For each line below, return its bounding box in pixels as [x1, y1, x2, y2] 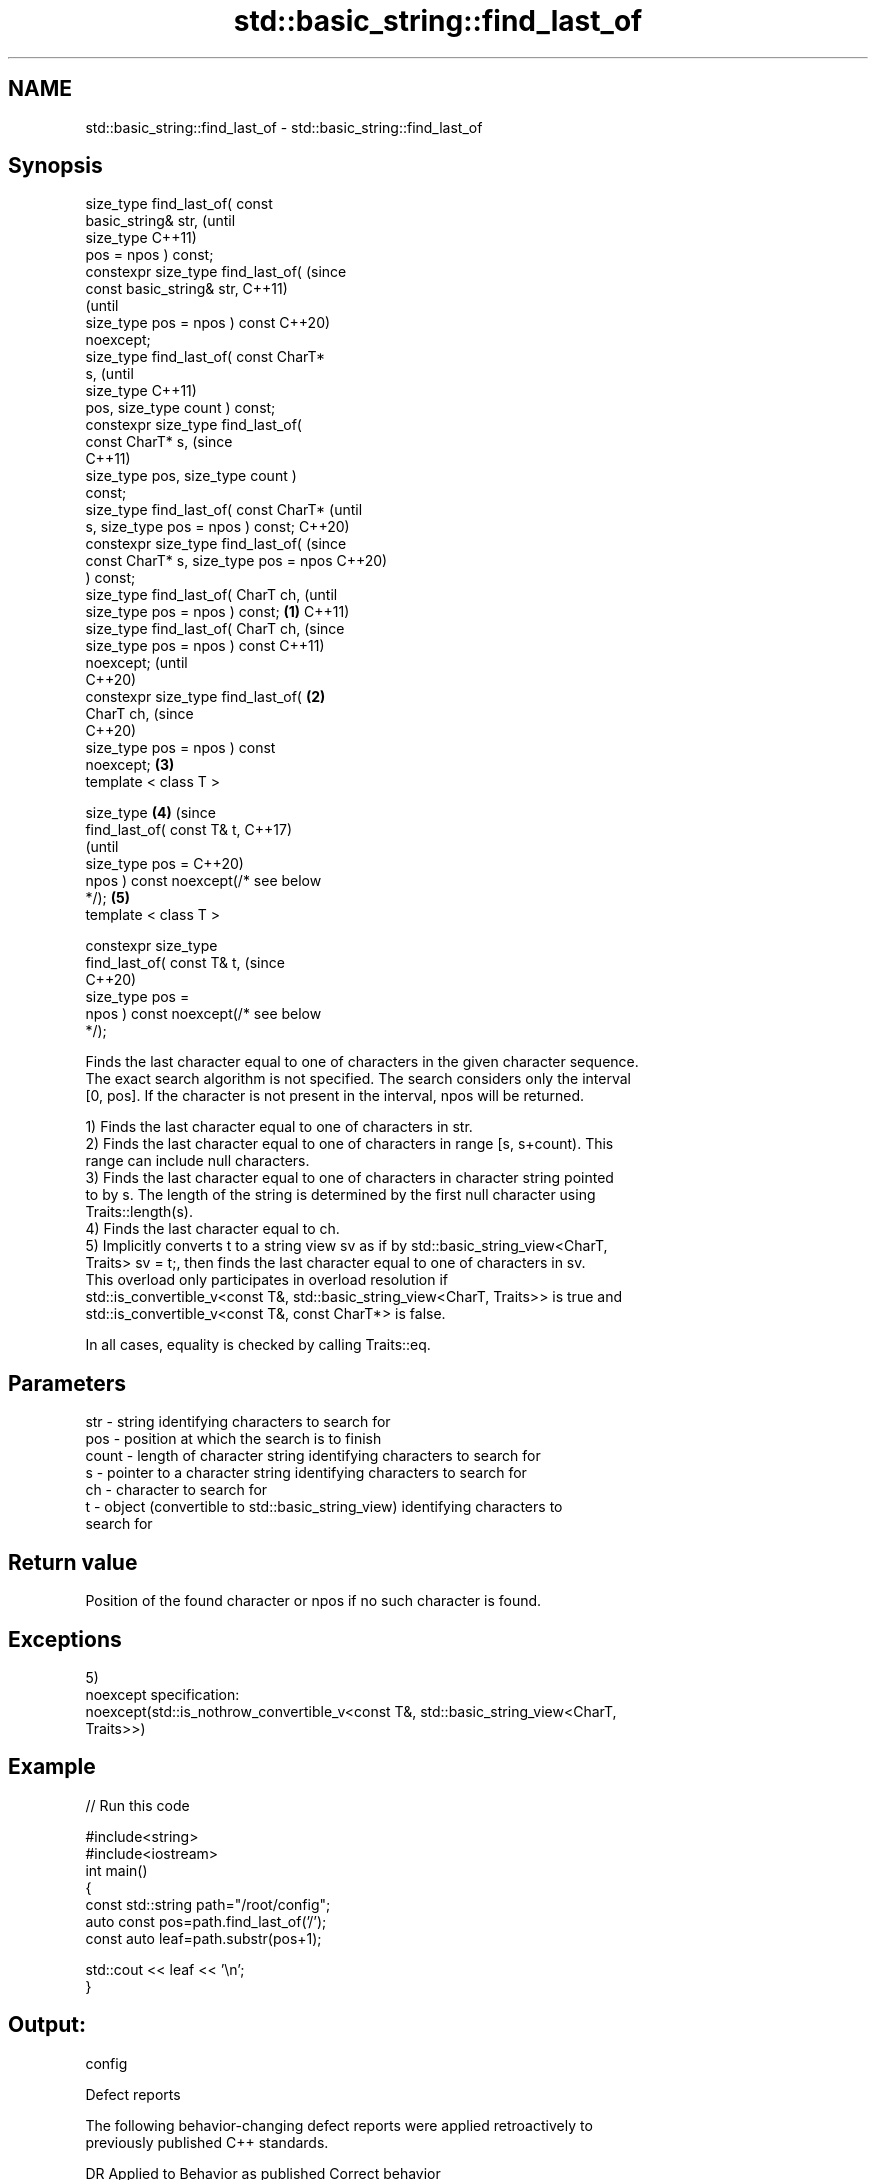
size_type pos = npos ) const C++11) [85, 637, 325, 655]
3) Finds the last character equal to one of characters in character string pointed [85, 1169, 614, 1187]
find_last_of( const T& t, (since [85, 954, 285, 972]
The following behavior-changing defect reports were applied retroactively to [85, 2116, 593, 2134]
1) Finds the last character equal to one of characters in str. [85, 1118, 473, 1136]
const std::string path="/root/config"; [85, 1895, 331, 1913]
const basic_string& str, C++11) [85, 280, 288, 298]
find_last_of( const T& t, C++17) [85, 821, 293, 839]
